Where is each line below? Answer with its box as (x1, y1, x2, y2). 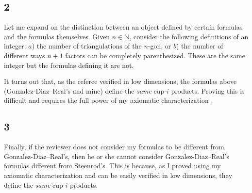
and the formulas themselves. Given (4, 31, 110, 41)
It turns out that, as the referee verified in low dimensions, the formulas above (4, 76, 237, 86)
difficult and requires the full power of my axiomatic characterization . (4, 95, 213, 105)
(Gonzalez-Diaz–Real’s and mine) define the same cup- (4, 85, 167, 96)
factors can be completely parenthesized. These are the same (65, 50, 245, 60)
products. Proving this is (171, 85, 245, 96)
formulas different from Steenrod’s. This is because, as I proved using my (4, 161, 221, 171)
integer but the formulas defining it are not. (4, 60, 134, 70)
